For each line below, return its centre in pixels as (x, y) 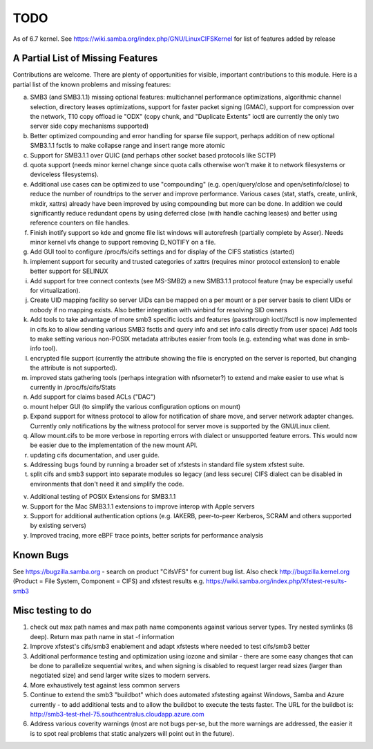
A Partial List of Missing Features (85, 58)
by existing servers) (58, 526)
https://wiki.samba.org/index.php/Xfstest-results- (277, 581)
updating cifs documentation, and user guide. (95, 455)
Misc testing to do (52, 610)
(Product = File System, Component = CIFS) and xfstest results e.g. (109, 581)
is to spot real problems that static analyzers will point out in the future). (132, 733)
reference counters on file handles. (80, 223)
